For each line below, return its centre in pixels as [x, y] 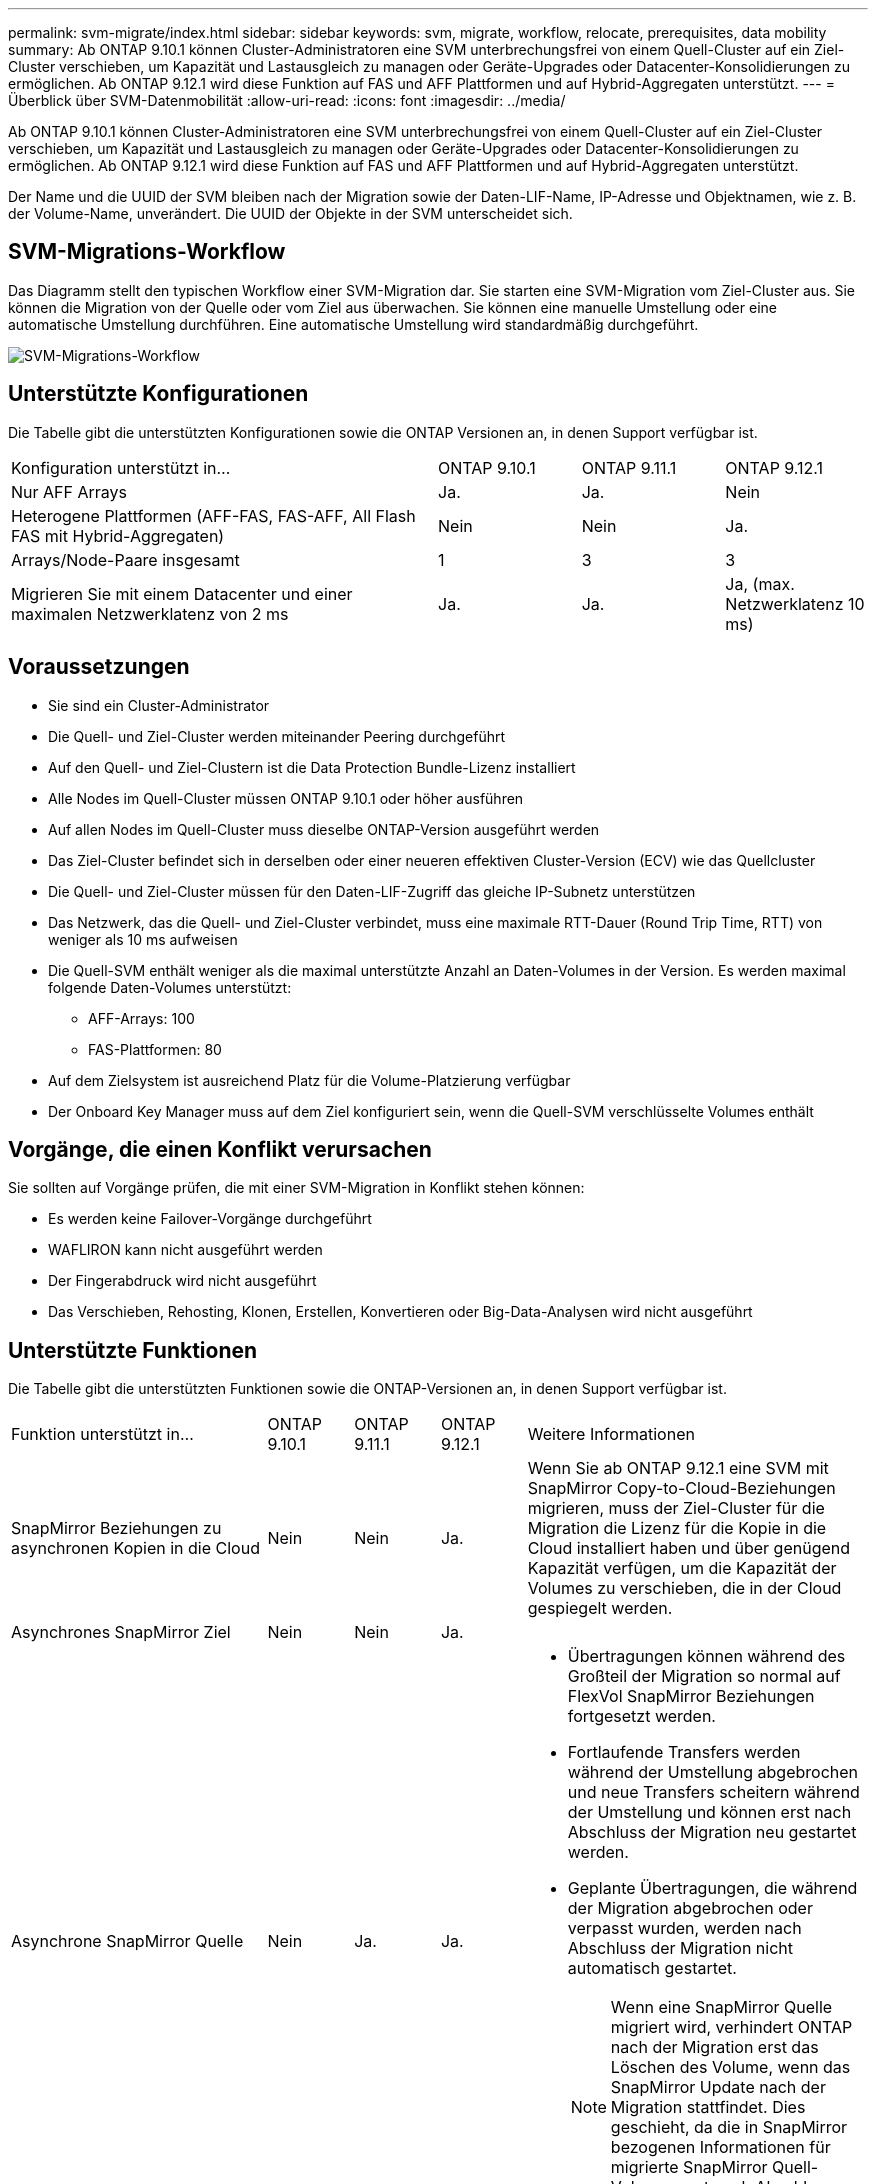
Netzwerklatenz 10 [795, 603]
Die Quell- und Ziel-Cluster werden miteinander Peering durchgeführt [277, 736]
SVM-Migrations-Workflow [147, 252]
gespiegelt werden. [600, 1608]
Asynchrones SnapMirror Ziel [121, 1632]
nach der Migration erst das [714, 2047]
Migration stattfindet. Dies [708, 2107]
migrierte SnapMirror [689, 2167]
